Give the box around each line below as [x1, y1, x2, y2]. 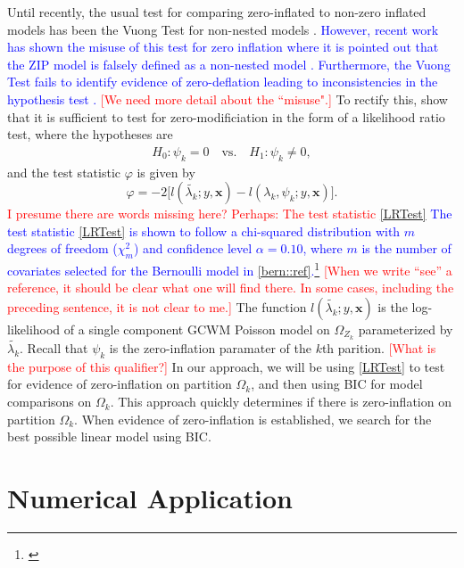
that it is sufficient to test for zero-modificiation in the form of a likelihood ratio [7, 107, 445, 126]
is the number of [361, 239, 452, 258]
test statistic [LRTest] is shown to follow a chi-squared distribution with [7, 221, 401, 240]
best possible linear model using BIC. [7, 427, 211, 446]
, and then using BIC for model [251, 375, 423, 393]
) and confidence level [133, 239, 253, 258]
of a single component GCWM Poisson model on [63, 320, 330, 338]
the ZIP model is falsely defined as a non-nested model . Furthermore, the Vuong [7, 54, 451, 73]
